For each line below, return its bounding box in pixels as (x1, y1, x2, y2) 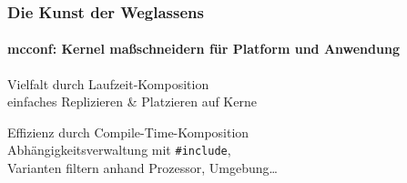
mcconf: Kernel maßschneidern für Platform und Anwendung (7, 39, 400, 58)
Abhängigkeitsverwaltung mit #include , (7, 140, 231, 159)
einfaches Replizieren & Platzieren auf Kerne (7, 92, 257, 111)
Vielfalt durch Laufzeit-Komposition (7, 74, 209, 93)
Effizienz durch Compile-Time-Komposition (7, 122, 249, 141)
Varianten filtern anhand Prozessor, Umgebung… (7, 158, 278, 178)
